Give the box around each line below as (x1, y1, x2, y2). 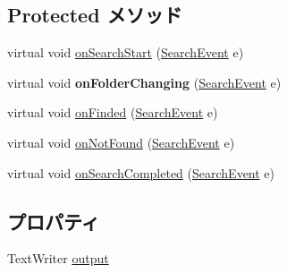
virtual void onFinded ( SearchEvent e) (7, 103, 218, 122)
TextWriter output (7, 249, 109, 268)
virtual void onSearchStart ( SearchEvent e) (7, 43, 244, 62)
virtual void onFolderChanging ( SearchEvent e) (7, 73, 282, 91)
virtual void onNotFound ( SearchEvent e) (7, 132, 235, 151)
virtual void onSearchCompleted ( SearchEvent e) (7, 163, 275, 182)
